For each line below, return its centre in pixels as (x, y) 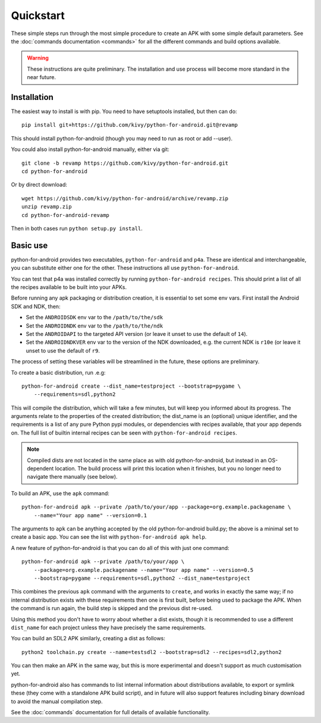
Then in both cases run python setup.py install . (77, 228)
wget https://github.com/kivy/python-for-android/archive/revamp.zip (125, 198)
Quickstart (38, 15)
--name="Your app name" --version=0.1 (90, 515)
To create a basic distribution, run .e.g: (58, 372)
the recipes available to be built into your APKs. (69, 287)
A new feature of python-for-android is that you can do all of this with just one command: (120, 548)
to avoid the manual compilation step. (57, 701)
